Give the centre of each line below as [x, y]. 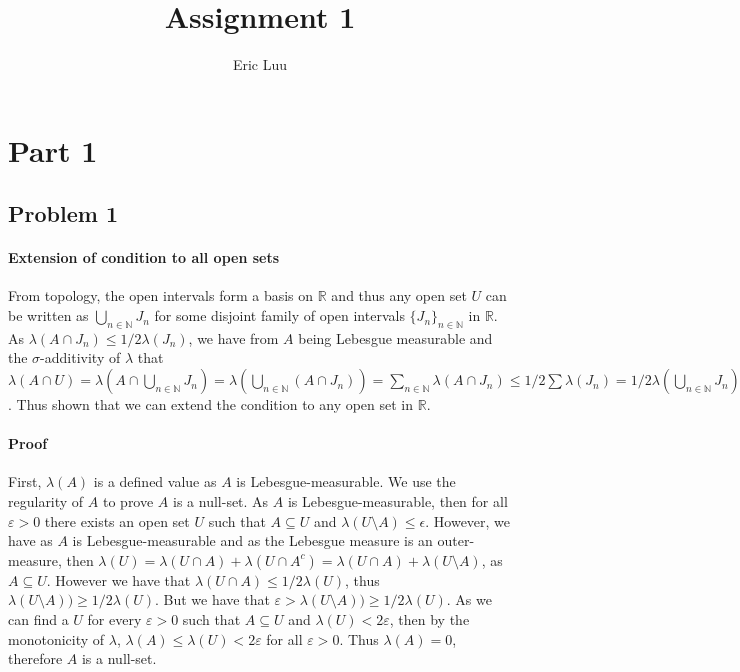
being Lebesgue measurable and [395, 337]
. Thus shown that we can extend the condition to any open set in [211, 404]
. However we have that [118, 579]
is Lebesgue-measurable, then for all [397, 501]
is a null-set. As [221, 501]
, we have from [233, 337]
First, [25, 481]
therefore [35, 658]
